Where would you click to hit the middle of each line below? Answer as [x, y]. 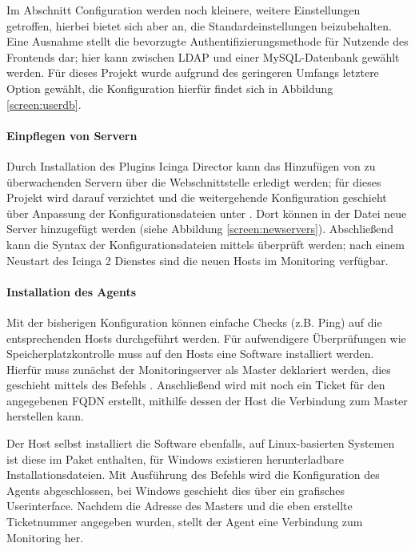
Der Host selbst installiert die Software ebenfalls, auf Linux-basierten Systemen [201, 443]
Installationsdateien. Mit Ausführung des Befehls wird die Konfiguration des [193, 475]
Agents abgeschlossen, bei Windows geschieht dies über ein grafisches [176, 490]
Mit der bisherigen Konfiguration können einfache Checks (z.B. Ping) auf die [194, 322]
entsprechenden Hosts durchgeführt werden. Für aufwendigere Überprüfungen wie [206, 338]
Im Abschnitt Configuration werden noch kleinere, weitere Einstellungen [184, 10]
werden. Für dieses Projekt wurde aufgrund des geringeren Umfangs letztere [193, 72]
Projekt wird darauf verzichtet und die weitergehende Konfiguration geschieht [197, 197]
